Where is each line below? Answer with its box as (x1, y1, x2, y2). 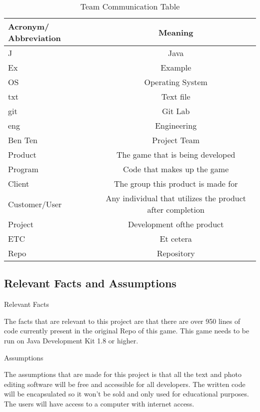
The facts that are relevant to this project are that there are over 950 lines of (4, 315, 240, 326)
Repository (156, 247, 195, 259)
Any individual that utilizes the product (105, 192, 246, 204)
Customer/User (8, 198, 62, 210)
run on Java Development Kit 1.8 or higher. (4, 335, 138, 345)
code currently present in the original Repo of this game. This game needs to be (4, 325, 249, 336)
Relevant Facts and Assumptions (4, 275, 176, 291)
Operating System (144, 76, 207, 88)
